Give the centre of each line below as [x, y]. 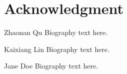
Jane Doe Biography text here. [51, 66]
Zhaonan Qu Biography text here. [56, 32]
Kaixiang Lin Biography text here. [57, 49]
